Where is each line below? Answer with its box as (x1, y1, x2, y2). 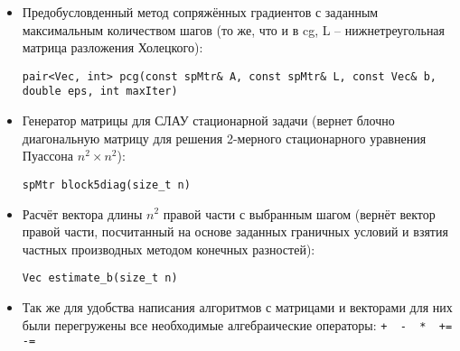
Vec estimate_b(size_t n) (22, 272, 178, 285)
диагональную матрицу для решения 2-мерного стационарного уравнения (22, 128, 427, 147)
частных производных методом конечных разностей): (22, 239, 315, 258)
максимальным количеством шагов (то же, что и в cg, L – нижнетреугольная (22, 20, 446, 39)
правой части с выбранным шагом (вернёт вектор (163, 204, 436, 223)
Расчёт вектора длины (22, 204, 143, 223)
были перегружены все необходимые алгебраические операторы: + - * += (22, 315, 453, 334)
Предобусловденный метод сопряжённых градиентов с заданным (22, 3, 379, 21)
